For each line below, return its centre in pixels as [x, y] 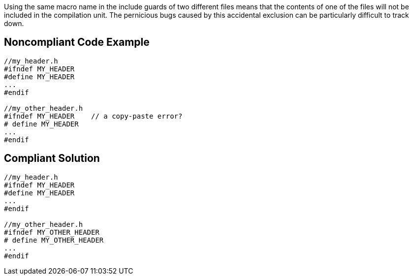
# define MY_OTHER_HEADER [54, 240]
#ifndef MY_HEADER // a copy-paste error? [93, 116]
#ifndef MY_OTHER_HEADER [52, 232]
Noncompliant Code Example [77, 42]
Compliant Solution [52, 158]
